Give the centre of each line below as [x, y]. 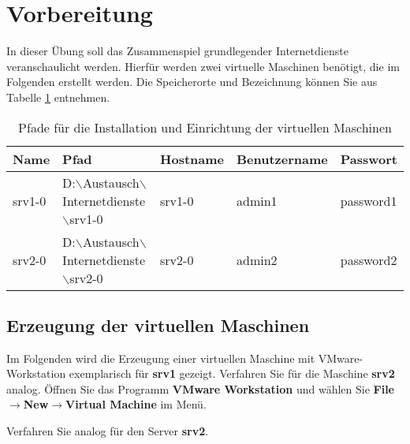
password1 [369, 200]
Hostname [192, 159]
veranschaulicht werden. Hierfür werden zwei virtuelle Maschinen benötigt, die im [203, 66]
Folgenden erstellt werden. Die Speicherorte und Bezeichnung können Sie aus [192, 82]
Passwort [369, 159]
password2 [369, 259]
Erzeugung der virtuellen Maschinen [158, 325]
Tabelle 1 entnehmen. [58, 97]
